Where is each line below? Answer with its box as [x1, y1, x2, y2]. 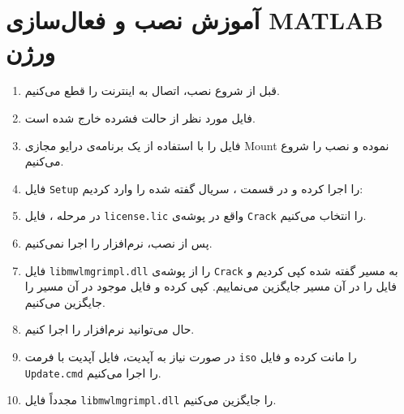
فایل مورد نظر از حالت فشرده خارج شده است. [24, 109, 256, 126]
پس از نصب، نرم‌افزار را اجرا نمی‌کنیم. [24, 235, 213, 251]
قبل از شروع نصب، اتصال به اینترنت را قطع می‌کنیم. [24, 82, 280, 99]
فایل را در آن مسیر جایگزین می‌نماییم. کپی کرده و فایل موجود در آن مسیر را [24, 278, 397, 295]
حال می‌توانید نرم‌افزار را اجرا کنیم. [24, 321, 195, 338]
